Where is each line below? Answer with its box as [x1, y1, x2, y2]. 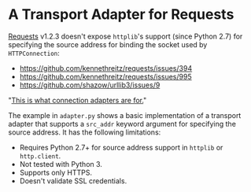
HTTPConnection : [8, 48, 61, 57]
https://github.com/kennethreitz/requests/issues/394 [19, 63, 193, 72]
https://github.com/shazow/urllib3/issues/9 [19, 80, 161, 90]
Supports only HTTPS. [19, 168, 93, 177]
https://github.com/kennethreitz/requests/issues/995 [19, 72, 192, 81]
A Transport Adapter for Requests [8, 6, 234, 24]
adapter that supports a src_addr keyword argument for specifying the [8, 119, 236, 128]
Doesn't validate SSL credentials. [19, 175, 127, 186]
